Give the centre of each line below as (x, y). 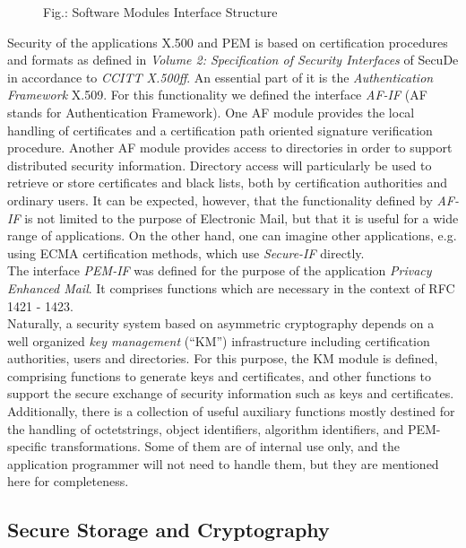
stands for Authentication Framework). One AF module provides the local (211, 112)
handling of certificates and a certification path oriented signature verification (220, 130)
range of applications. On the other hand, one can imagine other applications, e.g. (232, 235)
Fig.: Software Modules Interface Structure (160, 12)
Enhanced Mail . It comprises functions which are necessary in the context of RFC (231, 287)
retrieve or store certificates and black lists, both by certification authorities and (228, 183)
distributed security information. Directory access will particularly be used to (220, 165)
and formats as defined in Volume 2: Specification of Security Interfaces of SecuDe (233, 60)
